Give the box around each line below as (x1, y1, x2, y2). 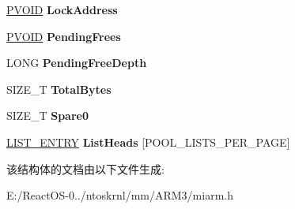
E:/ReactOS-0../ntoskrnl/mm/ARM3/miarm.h (6, 187, 233, 203)
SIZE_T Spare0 (6, 107, 89, 124)
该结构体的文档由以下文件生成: (6, 160, 165, 177)
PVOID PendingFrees (6, 28, 121, 44)
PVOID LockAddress (6, 2, 118, 17)
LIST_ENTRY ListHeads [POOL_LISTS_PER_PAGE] (6, 133, 290, 150)
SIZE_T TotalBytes (6, 80, 112, 97)
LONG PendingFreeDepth (6, 54, 147, 71)
